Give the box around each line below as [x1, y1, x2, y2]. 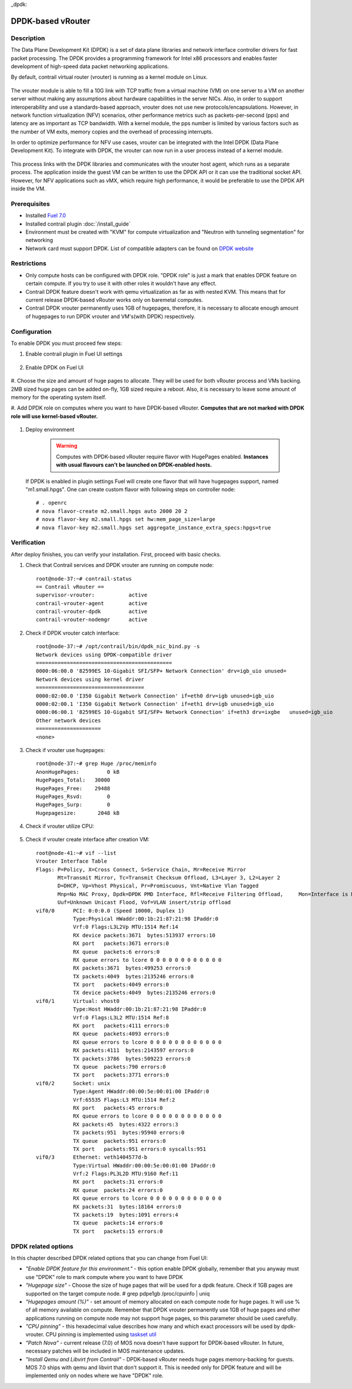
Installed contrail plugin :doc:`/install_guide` [25, 220, 131, 227]
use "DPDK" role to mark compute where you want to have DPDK [25, 1273, 183, 1280]
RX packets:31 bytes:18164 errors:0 [73, 1203, 182, 1210]
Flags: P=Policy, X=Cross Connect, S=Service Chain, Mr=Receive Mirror [36, 866, 246, 873]
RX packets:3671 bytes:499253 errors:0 [73, 965, 191, 972]
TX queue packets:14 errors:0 [73, 1220, 163, 1226]
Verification [11, 538, 46, 546]
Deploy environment [25, 426, 75, 433]
